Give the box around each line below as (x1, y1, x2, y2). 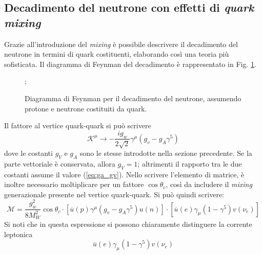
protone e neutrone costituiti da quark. (25, 103, 147, 113)
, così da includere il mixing (166, 179, 252, 190)
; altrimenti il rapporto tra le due (137, 158, 242, 169)
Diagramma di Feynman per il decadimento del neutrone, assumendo (25, 92, 241, 103)
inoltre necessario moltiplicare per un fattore (4, 179, 144, 190)
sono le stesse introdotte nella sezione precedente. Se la (79, 147, 252, 158)
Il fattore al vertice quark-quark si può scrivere (4, 120, 151, 131)
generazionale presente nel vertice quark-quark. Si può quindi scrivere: (4, 189, 225, 199)
